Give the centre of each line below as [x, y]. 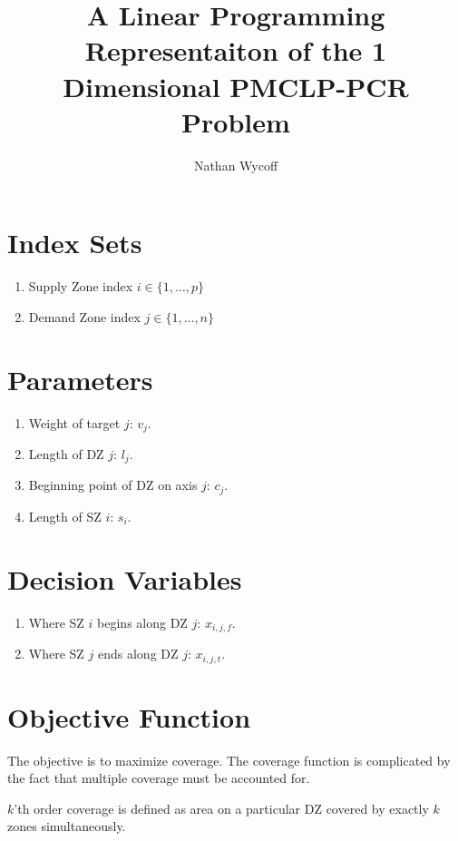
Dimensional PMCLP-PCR [236, 86]
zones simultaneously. [67, 826]
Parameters [80, 379]
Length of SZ [65, 516]
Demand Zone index [84, 316]
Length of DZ [66, 453]
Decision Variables [125, 578]
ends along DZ [138, 654]
